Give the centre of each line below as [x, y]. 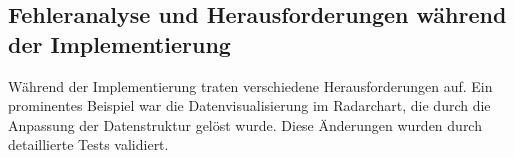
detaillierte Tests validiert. [88, 144]
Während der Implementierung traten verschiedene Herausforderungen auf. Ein [250, 85]
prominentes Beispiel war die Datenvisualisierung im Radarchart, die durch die [249, 105]
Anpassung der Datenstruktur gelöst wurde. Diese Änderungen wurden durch [245, 124]
